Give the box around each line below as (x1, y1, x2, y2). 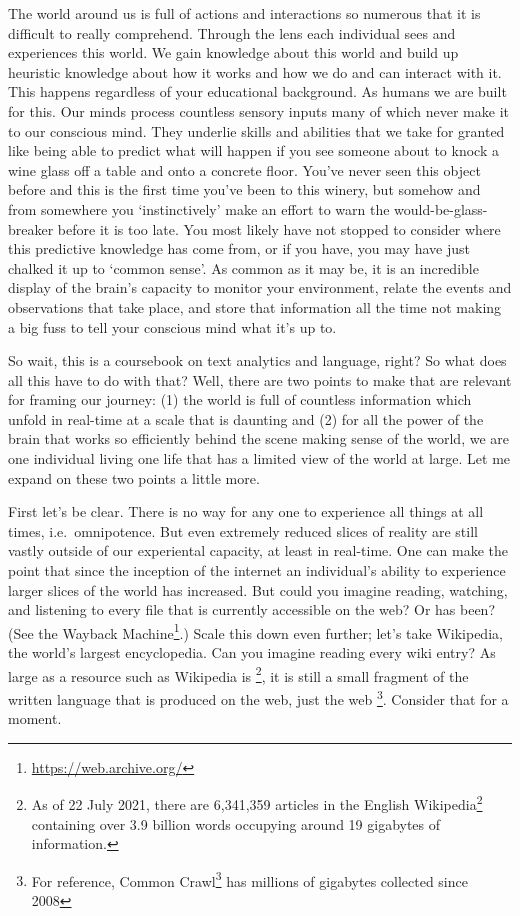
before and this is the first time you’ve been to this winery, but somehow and (8, 179, 481, 200)
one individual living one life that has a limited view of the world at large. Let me (8, 448, 511, 469)
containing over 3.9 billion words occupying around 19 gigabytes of (31, 813, 441, 834)
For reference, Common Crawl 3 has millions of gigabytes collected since (31, 867, 468, 891)
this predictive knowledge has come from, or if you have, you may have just (8, 238, 470, 259)
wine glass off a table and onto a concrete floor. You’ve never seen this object (8, 159, 481, 180)
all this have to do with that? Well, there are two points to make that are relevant (8, 369, 512, 390)
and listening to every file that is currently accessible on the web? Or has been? (8, 599, 496, 620)
